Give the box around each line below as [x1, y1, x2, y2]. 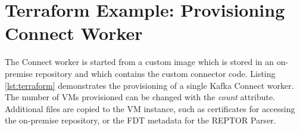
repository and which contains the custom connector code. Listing [35, 67, 276, 79]
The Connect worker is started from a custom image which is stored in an [5, 55, 274, 68]
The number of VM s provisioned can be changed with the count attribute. [5, 91, 276, 103]
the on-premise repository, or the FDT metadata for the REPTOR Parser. [5, 114, 276, 126]
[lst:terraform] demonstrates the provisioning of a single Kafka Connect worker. [5, 79, 294, 91]
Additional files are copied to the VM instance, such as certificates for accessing [5, 102, 295, 114]
